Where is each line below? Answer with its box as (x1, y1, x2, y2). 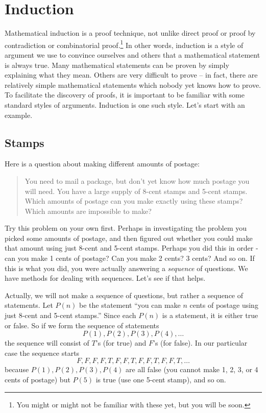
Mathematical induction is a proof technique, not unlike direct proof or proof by (5, 28, 256, 38)
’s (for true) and (95, 337, 147, 348)
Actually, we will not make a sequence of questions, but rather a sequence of (5, 289, 244, 300)
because (5, 364, 29, 375)
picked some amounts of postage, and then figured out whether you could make (5, 232, 253, 243)
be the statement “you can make (79, 300, 181, 310)
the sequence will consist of (5, 337, 89, 348)
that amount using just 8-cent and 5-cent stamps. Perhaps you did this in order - (5, 242, 258, 253)
